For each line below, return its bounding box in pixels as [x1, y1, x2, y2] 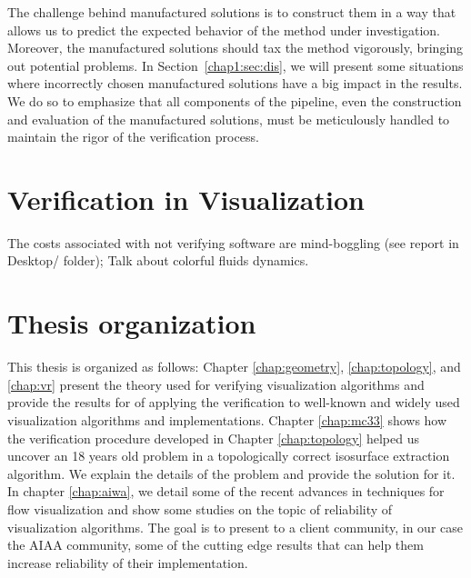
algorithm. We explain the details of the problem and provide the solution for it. [7, 463, 456, 483]
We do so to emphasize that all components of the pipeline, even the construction [7, 91, 462, 110]
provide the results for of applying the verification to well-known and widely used [7, 393, 460, 412]
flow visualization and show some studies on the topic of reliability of [7, 499, 393, 518]
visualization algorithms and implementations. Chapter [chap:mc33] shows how [7, 410, 447, 429]
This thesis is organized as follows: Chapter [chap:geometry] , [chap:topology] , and [7, 357, 461, 376]
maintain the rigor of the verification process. [7, 127, 259, 146]
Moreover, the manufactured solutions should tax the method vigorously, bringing [7, 38, 464, 57]
